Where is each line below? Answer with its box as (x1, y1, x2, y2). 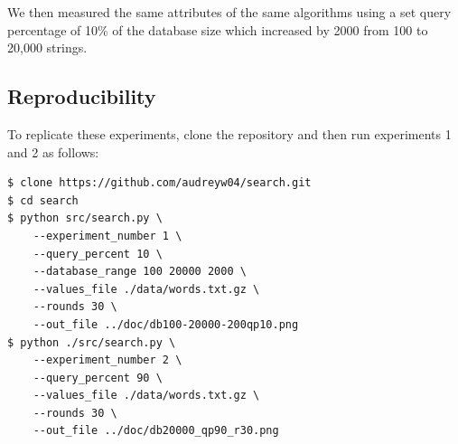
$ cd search (7, 194, 79, 207)
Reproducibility (7, 82, 156, 110)
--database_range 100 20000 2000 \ (33, 265, 247, 279)
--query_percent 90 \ (33, 371, 163, 384)
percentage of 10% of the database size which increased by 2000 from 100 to (7, 20, 428, 39)
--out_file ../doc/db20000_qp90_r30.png (33, 424, 279, 438)
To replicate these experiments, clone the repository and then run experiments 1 (7, 124, 452, 143)
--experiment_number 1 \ (33, 229, 182, 242)
